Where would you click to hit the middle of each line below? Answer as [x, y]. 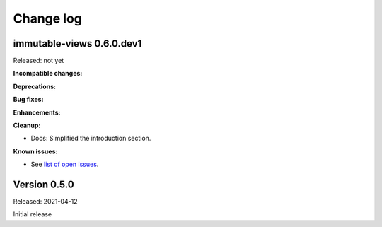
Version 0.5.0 [44, 185]
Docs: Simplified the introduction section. [91, 139]
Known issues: [35, 151]
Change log [48, 18]
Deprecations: [35, 86]
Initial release [33, 214]
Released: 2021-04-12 [45, 202]
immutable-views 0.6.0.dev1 [77, 43]
